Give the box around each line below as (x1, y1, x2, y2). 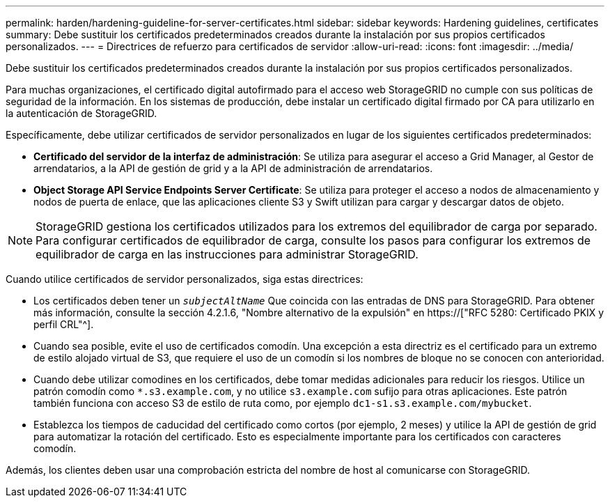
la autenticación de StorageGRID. (6, 107, 157, 119)
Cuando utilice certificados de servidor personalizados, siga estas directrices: (6, 273, 363, 285)
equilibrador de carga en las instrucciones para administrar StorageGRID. (36, 247, 419, 261)
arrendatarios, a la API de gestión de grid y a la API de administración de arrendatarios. (33, 162, 433, 174)
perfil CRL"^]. (33, 318, 94, 330)
